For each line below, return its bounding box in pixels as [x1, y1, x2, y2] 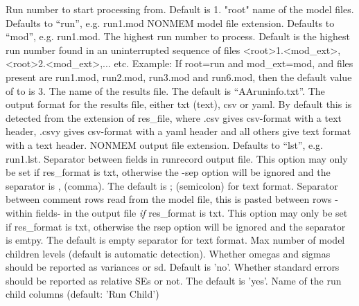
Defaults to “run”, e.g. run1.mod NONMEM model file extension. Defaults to [6, 15, 335, 30]
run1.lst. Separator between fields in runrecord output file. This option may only [6, 151, 348, 165]
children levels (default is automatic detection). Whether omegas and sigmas [6, 246, 331, 260]
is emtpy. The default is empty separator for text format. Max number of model [6, 233, 345, 247]
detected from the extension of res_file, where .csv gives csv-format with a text [6, 110, 342, 125]
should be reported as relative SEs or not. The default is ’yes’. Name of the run [6, 273, 342, 287]
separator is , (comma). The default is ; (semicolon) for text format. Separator [6, 178, 338, 192]
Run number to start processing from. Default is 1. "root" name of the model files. [6, 2, 354, 16]
